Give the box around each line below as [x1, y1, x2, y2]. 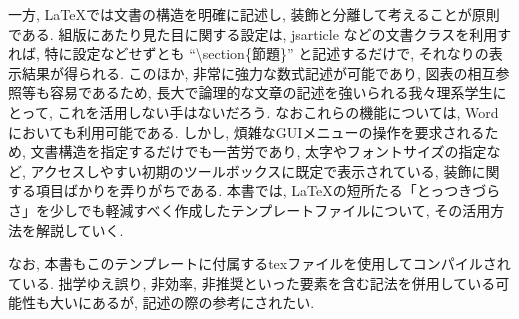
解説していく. [35, 219, 124, 240]
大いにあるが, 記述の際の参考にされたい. [49, 292, 315, 313]
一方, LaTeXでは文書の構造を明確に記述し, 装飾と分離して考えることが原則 [8, 4, 500, 24]
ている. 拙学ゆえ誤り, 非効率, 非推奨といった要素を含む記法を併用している [8, 272, 496, 293]
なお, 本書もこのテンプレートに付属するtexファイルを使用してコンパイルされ [8, 253, 511, 274]
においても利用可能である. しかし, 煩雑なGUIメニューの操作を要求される [8, 121, 485, 142]
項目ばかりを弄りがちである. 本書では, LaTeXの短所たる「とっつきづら [35, 180, 501, 201]
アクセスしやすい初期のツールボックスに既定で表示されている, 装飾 [30, 160, 472, 181]
